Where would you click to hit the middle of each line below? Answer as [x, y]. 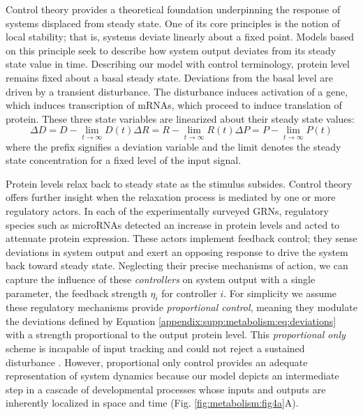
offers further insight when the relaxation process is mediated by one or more [171, 197]
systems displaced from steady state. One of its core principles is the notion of [173, 23]
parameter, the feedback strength [76, 293]
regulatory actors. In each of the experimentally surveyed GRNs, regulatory [167, 210]
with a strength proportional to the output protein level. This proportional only [176, 334]
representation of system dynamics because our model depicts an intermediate [172, 376]
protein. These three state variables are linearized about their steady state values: [180, 118]
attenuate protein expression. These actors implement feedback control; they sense [181, 238]
